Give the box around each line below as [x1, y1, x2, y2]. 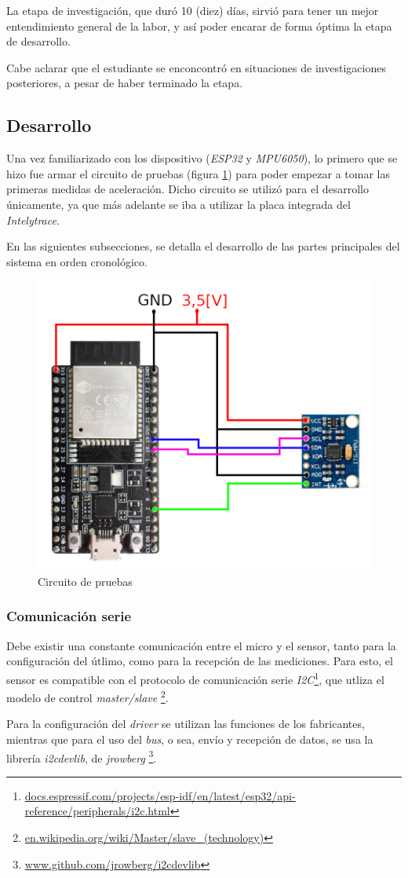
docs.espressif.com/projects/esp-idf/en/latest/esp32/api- [24, 787, 296, 803]
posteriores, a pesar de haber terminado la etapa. [6, 75, 243, 91]
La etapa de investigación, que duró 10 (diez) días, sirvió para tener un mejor [6, 2, 379, 18]
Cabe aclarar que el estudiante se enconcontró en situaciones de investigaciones [6, 59, 386, 75]
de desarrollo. [6, 33, 71, 49]
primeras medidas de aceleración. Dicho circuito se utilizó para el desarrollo [6, 181, 369, 197]
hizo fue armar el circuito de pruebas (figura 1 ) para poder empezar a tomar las [6, 165, 390, 181]
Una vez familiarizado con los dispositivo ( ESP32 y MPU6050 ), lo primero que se [6, 150, 398, 166]
